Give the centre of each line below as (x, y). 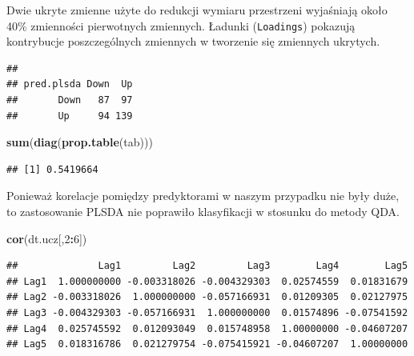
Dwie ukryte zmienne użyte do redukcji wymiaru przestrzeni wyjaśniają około (197, 10)
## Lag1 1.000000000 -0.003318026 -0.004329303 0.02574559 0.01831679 (207, 281)
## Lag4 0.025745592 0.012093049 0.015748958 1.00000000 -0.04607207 (207, 328)
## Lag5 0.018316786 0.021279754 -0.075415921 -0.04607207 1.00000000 (207, 344)
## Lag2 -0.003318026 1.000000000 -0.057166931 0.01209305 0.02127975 (207, 297)
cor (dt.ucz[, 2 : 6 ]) (47, 238)
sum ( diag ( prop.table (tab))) (80, 142)
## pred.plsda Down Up (70, 84)
